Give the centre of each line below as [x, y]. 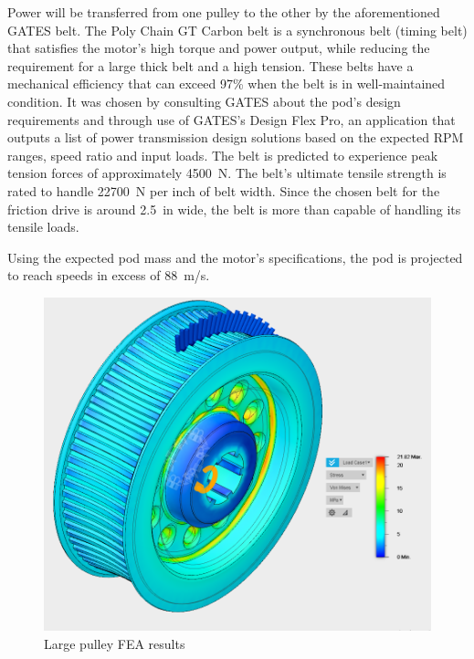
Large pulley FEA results [115, 643]
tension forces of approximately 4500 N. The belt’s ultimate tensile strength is [227, 173]
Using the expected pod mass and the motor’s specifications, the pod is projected [235, 257]
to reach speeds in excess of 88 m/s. [109, 275]
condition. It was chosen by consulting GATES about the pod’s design [204, 101]
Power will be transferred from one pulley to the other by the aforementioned [224, 12]
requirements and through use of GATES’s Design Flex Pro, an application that [232, 119]
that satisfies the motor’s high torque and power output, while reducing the [219, 48]
